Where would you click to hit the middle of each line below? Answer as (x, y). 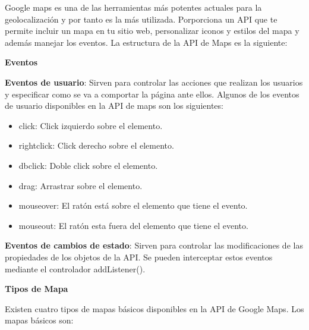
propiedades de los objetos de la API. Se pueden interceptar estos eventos (139, 257)
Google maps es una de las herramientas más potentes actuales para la (133, 7)
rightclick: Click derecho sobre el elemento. (96, 145)
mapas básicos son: (39, 320)
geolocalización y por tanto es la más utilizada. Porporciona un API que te (141, 19)
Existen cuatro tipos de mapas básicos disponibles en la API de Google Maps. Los (154, 308)
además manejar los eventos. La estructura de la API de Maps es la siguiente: (146, 42)
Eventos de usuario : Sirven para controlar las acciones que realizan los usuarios (154, 82)
